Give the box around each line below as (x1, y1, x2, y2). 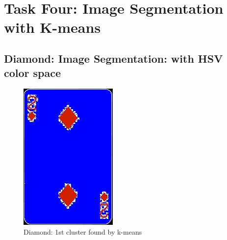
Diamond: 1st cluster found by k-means (24, 226, 142, 237)
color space (4, 65, 61, 80)
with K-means (4, 17, 101, 37)
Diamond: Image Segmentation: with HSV (4, 50, 223, 66)
